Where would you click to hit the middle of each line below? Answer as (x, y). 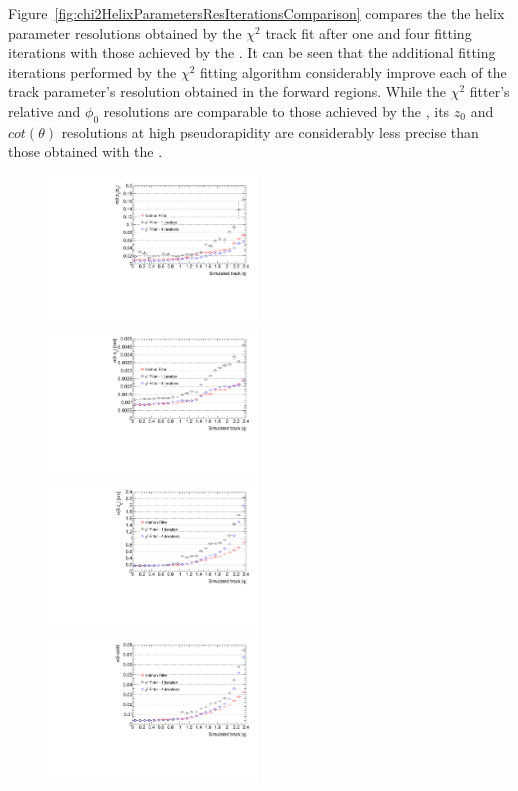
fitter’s (489, 91)
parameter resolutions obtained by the (125, 32)
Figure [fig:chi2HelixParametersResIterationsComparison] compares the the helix (256, 13)
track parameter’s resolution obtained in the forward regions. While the (227, 91)
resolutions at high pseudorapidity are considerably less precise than (270, 131)
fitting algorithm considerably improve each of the (353, 71)
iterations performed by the (92, 71)
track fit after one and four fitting (368, 32)
